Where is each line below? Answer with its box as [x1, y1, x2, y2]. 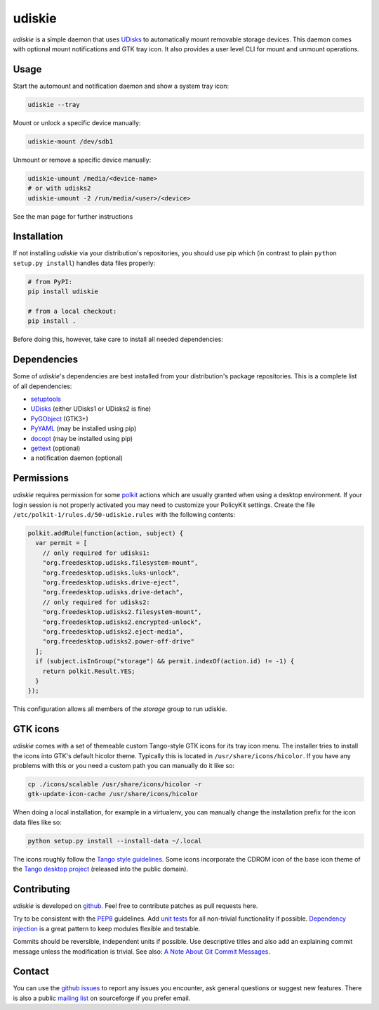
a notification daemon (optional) [30, 454, 123, 462]
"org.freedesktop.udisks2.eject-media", [42, 627, 184, 636]
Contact [13, 966, 49, 978]
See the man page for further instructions [13, 212, 133, 221]
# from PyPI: [27, 278, 73, 286]
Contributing [13, 883, 70, 895]
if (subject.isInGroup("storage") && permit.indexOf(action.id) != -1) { [35, 658, 295, 665]
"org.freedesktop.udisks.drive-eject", [42, 579, 180, 587]
